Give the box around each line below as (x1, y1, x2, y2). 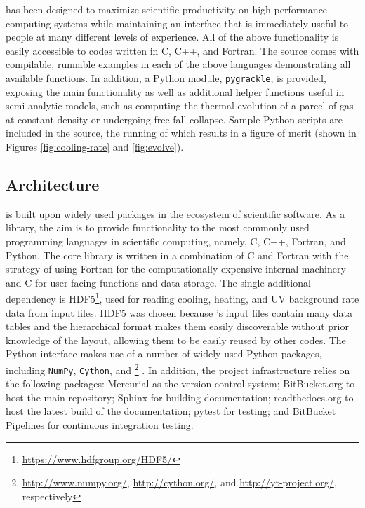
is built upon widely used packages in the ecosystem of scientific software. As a (6, 206, 345, 221)
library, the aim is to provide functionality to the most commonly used (6, 220, 310, 235)
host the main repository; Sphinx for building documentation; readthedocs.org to (6, 390, 354, 404)
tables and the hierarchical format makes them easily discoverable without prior (6, 319, 349, 334)
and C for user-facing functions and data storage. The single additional (6, 275, 311, 289)
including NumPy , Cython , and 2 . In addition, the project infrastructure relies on (6, 360, 350, 377)
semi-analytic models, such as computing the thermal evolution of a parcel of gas (6, 98, 354, 113)
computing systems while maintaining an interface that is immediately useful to (6, 15, 349, 30)
